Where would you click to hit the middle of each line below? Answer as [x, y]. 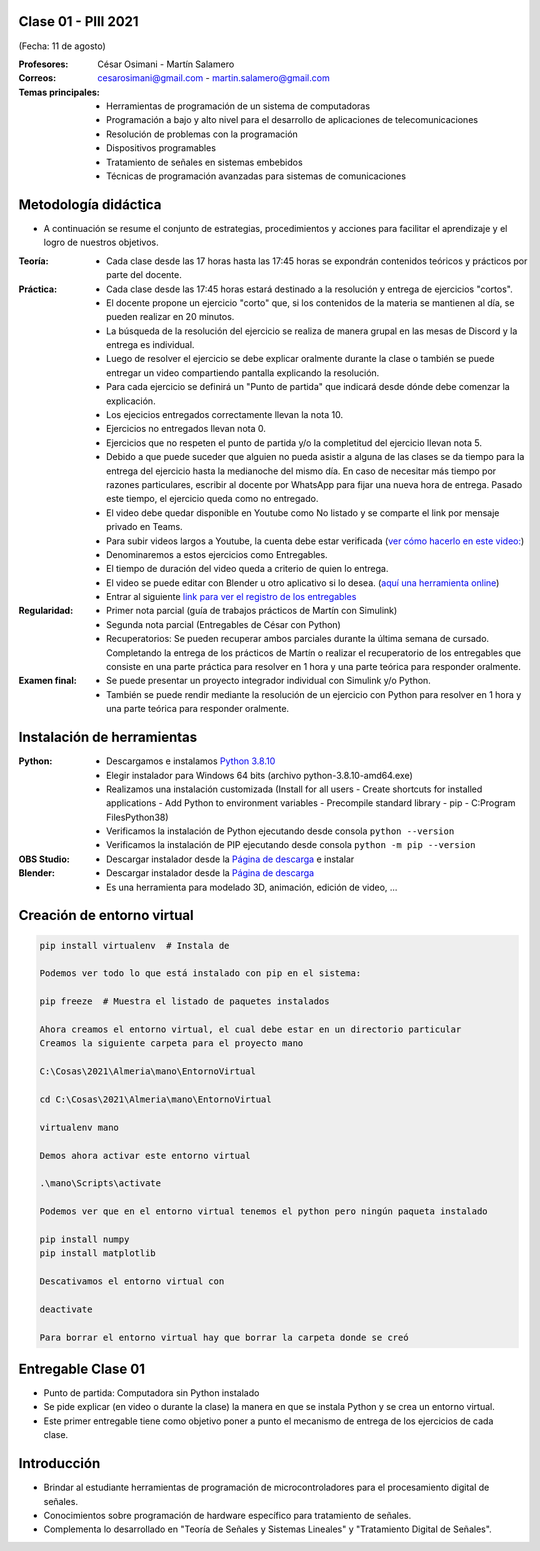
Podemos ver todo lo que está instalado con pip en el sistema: [200, 973]
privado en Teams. [145, 527]
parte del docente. [144, 275]
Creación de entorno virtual [106, 915]
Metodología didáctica [90, 204]
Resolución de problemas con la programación [202, 134]
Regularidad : [46, 611]
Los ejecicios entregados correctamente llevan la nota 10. [225, 415]
